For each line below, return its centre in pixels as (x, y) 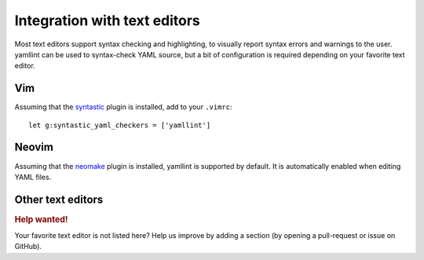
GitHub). (28, 247)
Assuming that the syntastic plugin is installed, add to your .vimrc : (123, 107)
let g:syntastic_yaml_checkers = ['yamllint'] (120, 125)
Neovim (34, 147)
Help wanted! (41, 219)
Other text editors (59, 199)
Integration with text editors (107, 20)
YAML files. (33, 177)
